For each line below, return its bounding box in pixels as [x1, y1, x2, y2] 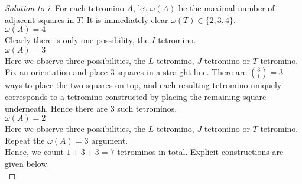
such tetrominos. [117, 102, 177, 114]
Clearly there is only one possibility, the [5, 34, 149, 46]
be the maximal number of [178, 2, 275, 14]
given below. [5, 157, 50, 169]
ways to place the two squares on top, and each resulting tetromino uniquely [5, 79, 282, 91]
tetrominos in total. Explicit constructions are [117, 146, 284, 158]
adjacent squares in [5, 13, 74, 25]
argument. [91, 134, 128, 146]
